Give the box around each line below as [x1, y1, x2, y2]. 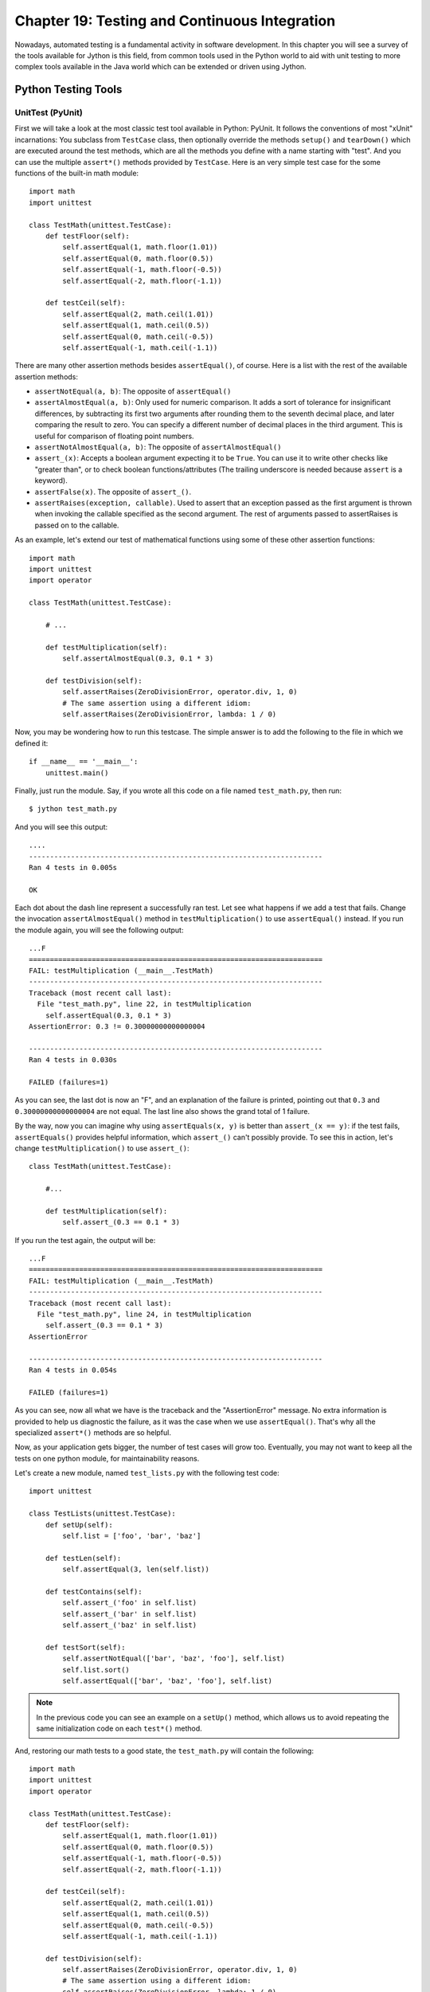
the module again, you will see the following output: [14, 925, 184, 935]
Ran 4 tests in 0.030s [29, 1056, 118, 1065]
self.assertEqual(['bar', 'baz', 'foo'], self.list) [62, 1676, 272, 1685]
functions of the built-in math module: [14, 168, 139, 178]
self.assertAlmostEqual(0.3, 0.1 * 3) [62, 654, 214, 663]
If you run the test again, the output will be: [14, 1235, 156, 1245]
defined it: [14, 738, 49, 748]
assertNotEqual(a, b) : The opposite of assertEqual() [34, 386, 232, 396]
